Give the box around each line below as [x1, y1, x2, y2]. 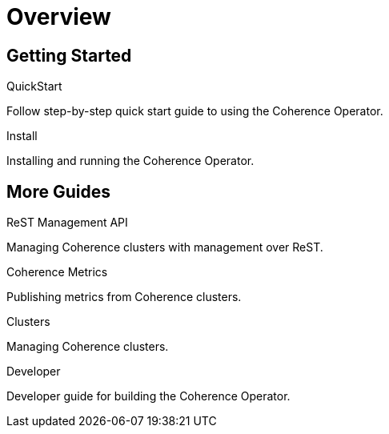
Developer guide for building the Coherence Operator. [6, 389, 291, 404]
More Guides [6, 181, 110, 202]
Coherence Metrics [6, 265, 108, 279]
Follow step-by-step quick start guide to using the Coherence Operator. [6, 104, 383, 119]
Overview [6, 3, 111, 30]
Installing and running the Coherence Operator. [6, 154, 255, 168]
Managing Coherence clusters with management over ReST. [6, 240, 323, 255]
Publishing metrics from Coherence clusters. [6, 290, 242, 304]
